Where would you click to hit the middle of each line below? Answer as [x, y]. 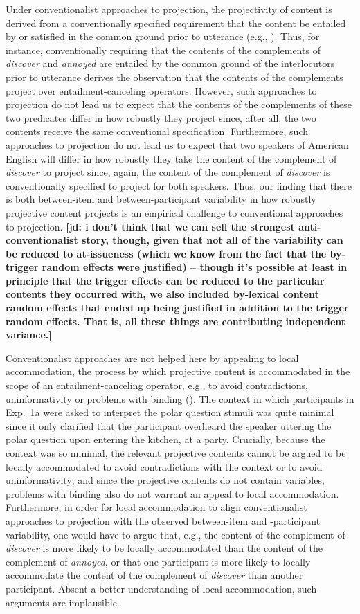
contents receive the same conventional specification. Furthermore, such [157, 131]
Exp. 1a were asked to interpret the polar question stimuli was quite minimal [170, 412]
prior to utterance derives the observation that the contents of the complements [174, 76]
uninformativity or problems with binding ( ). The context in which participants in [180, 398]
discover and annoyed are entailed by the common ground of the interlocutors [170, 63]
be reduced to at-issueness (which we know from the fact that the [166, 253]
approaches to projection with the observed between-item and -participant [163, 520]
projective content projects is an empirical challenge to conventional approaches [174, 212]
